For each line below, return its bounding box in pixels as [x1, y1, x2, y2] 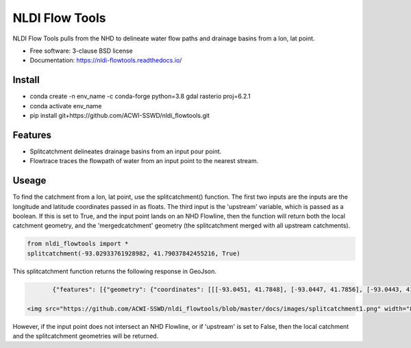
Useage [12, 175, 47, 186]
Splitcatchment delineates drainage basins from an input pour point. [29, 147, 222, 156]
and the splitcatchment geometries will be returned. [12, 332, 159, 340]
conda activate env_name [29, 101, 102, 110]
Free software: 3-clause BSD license [29, 47, 133, 55]
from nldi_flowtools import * [27, 240, 129, 248]
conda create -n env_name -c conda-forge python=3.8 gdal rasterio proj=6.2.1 [29, 92, 251, 101]
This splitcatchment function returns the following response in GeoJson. [12, 267, 217, 275]
